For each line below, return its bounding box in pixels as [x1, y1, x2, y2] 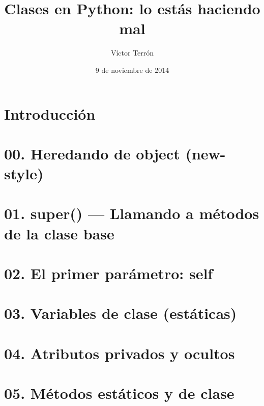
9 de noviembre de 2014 [95, 64, 169, 75]
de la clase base [4, 223, 114, 243]
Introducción [4, 103, 96, 124]
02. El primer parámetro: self [4, 263, 213, 283]
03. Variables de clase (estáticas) [4, 303, 237, 323]
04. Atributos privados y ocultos [4, 342, 235, 363]
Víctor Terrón [110, 47, 154, 58]
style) [4, 163, 44, 184]
